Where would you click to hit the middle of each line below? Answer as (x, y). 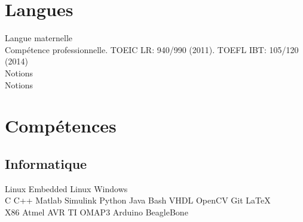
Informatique (46, 163)
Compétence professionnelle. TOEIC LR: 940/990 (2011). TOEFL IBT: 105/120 (152, 49)
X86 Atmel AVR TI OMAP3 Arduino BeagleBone (97, 212)
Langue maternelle (39, 38)
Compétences (61, 126)
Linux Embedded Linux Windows (66, 188)
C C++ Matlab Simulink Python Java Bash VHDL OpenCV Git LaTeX (138, 200)
